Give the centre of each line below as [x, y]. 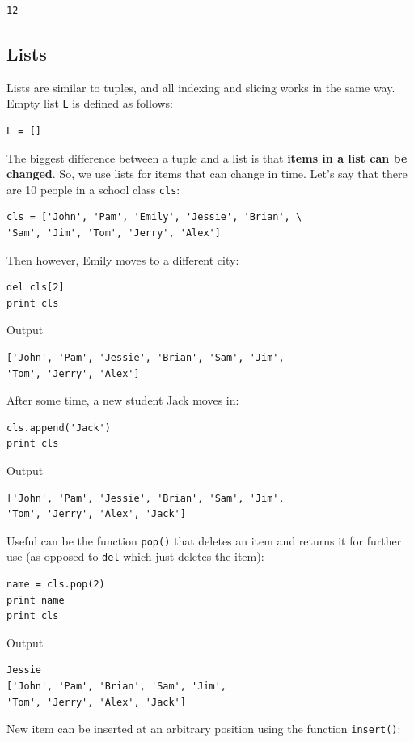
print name [36, 600]
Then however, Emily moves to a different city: [123, 259]
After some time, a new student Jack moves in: [123, 400]
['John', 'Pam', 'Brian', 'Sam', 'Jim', [117, 687]
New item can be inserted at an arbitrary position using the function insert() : [204, 729]
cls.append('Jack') [59, 428]
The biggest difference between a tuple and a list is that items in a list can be [207, 157]
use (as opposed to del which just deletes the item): [135, 556]
